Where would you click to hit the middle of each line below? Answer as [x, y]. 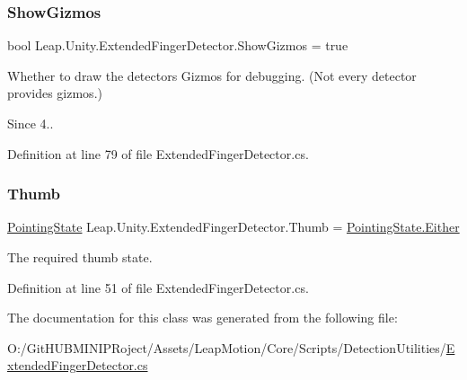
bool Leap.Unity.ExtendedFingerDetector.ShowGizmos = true [178, 45]
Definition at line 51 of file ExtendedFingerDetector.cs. [158, 287]
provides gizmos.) [55, 93]
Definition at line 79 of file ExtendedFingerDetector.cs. [158, 153]
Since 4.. [31, 123]
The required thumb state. [80, 257]
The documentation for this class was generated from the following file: [203, 318]
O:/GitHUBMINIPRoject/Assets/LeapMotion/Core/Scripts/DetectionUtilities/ [227, 347]
